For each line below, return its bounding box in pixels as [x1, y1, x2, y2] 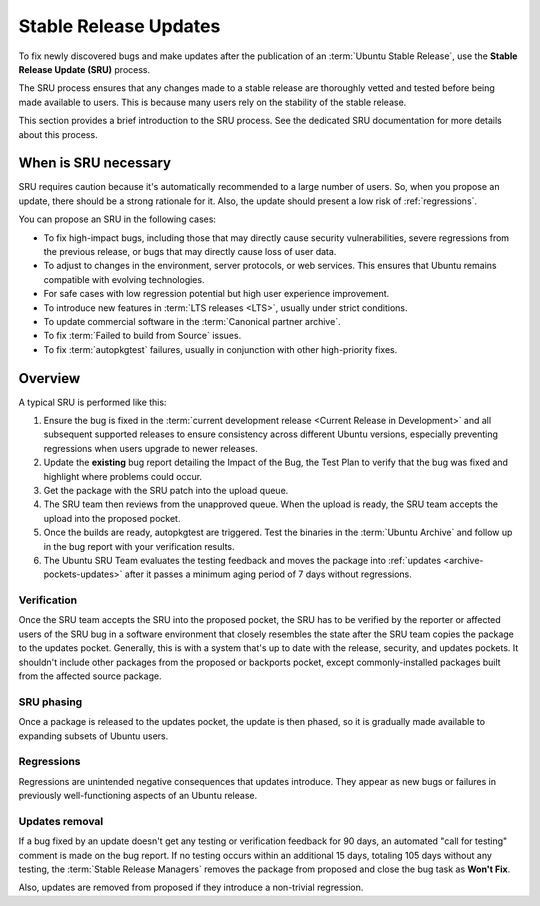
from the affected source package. [18, 670, 162, 682]
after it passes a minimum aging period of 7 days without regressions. [124, 568, 412, 580]
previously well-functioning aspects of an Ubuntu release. [18, 790, 258, 802]
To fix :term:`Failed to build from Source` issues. [43, 330, 242, 342]
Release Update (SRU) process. [18, 63, 151, 75]
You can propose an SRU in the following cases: [18, 213, 217, 225]
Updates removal [18, 814, 104, 828]
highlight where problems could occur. [43, 470, 203, 482]
